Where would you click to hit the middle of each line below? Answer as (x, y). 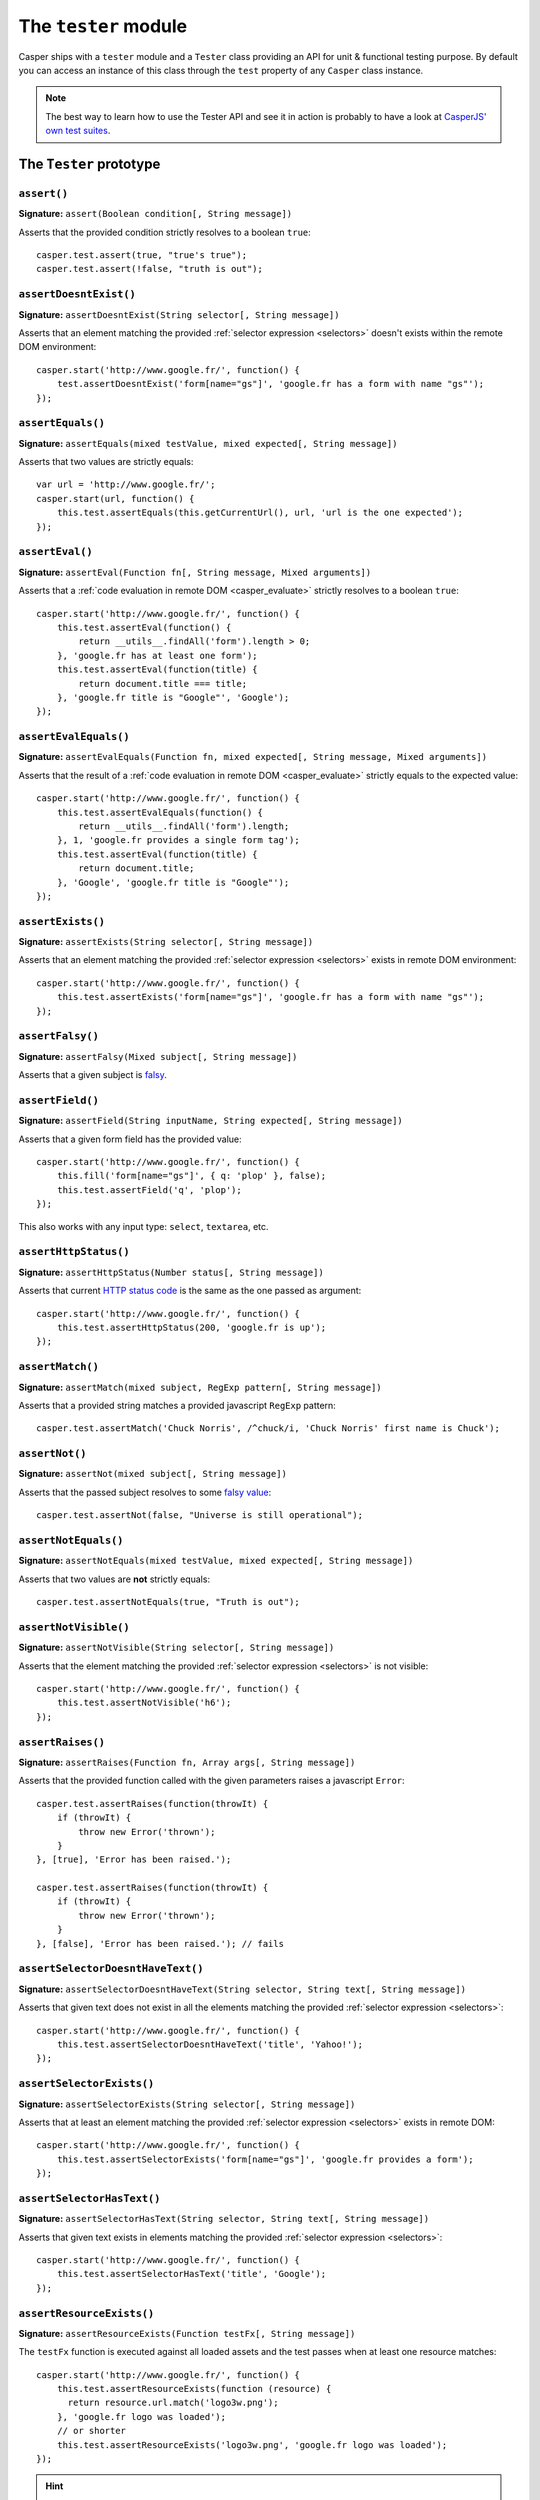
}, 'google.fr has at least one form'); (157, 655)
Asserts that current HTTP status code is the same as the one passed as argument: (190, 1291)
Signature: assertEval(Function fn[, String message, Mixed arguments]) (195, 572)
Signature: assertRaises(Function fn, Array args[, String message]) (187, 1762)
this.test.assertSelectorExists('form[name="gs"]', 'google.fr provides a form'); (265, 2159)
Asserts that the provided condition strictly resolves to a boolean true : (165, 232)
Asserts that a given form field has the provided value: (130, 1139)
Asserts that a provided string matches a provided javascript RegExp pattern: (177, 1405)
